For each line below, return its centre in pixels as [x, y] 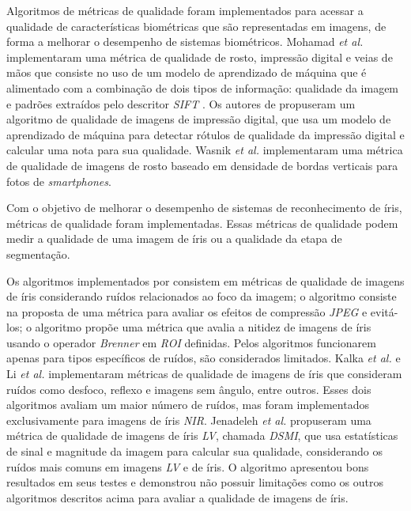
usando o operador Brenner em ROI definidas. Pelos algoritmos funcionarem [191, 342]
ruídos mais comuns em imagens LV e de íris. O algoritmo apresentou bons [188, 466]
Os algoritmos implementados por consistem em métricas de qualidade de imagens [205, 280]
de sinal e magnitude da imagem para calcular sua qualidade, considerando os [195, 451]
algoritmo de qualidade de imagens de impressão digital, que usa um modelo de [199, 119]
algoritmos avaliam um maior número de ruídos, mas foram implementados [188, 405]
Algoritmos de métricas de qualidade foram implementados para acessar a [185, 10]
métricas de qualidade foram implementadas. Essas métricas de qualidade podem [202, 223]
